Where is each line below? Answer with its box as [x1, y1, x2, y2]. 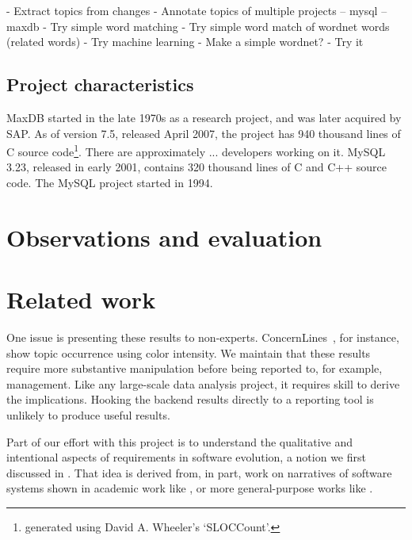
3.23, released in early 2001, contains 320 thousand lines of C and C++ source [6, 159, 387, 175]
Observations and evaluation [6, 220, 322, 253]
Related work [6, 283, 156, 316]
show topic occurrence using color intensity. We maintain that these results [6, 344, 371, 361]
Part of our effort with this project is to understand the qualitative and [6, 433, 353, 450]
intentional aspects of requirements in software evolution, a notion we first [6, 449, 366, 465]
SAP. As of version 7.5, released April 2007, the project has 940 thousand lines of [6, 124, 401, 141]
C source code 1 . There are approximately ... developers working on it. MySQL [6, 141, 386, 159]
